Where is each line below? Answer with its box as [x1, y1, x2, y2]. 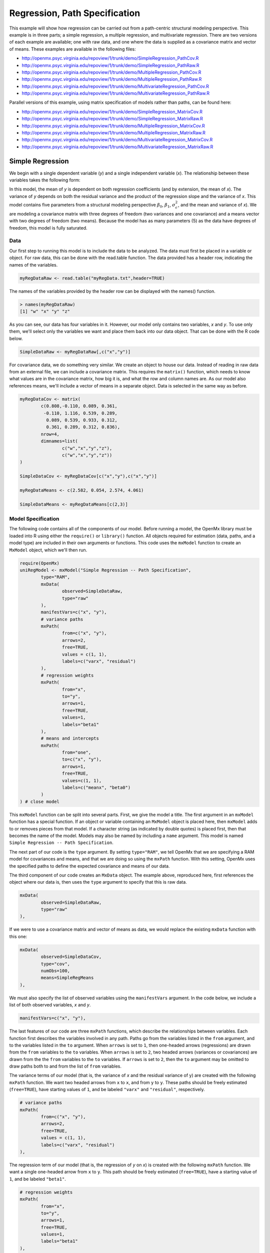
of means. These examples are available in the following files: [9, 46, 136, 52]
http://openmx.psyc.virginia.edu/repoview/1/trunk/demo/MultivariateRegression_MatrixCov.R [21, 137, 213, 143]
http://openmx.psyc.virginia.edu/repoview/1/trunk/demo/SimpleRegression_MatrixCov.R [21, 108, 202, 115]
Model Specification [9, 515, 59, 522]
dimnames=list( [40, 439, 78, 444]
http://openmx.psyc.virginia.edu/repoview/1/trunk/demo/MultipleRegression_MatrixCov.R [21, 123, 205, 129]
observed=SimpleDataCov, [40, 954, 102, 960]
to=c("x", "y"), [61, 757, 102, 762]
